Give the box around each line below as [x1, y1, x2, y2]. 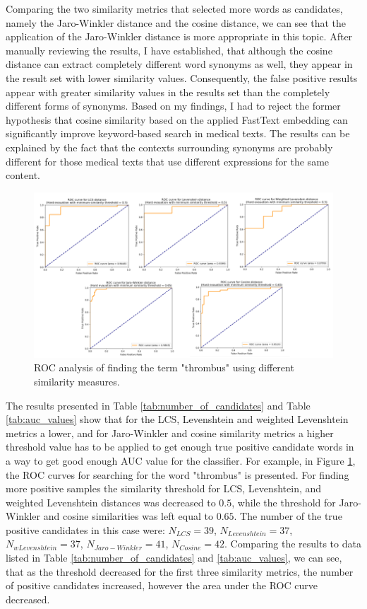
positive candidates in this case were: [6, 522, 165, 537]
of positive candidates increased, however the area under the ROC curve [6, 578, 318, 593]
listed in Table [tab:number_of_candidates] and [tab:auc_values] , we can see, [6, 550, 342, 565]
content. [6, 168, 40, 182]
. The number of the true [234, 509, 342, 523]
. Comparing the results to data [224, 536, 361, 551]
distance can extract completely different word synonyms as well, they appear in [6, 57, 353, 71]
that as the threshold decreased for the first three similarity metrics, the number [6, 564, 354, 579]
